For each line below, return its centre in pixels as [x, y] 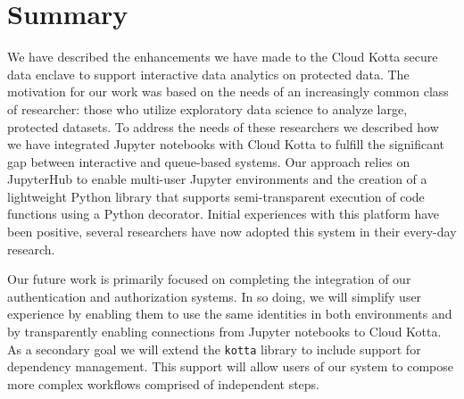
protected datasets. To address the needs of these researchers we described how [223, 126]
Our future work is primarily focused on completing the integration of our [209, 279]
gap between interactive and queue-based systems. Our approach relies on [209, 161]
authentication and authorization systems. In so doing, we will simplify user [215, 296]
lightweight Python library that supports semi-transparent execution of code [216, 196]
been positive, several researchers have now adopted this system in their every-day [232, 232]
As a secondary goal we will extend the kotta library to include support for [214, 349]
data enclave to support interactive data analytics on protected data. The [208, 74]
